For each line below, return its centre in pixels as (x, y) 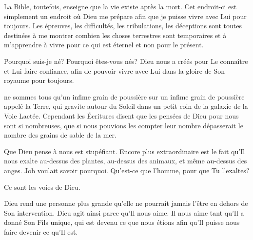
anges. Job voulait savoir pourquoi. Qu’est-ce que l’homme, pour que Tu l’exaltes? (127, 170)
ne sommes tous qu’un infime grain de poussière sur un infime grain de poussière (124, 96)
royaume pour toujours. (39, 80)
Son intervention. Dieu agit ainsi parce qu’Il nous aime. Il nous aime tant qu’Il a (124, 212)
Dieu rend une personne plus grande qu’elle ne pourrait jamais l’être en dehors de (126, 203)
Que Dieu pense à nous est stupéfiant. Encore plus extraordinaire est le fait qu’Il (125, 151)
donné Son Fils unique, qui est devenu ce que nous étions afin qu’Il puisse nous (122, 222)
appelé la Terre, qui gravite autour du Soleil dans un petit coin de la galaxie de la (126, 106)
